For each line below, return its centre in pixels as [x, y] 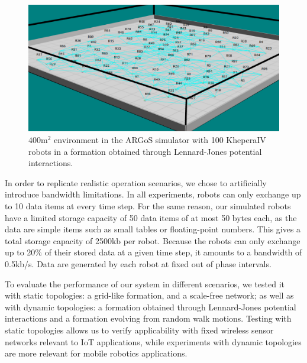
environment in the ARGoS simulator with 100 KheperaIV [160, 140]
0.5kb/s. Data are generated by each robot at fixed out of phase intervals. [138, 264]
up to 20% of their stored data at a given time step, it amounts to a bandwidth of [153, 252]
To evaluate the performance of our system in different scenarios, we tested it [145, 283]
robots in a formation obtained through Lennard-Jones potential [145, 151]
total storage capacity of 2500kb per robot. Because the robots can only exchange [153, 240]
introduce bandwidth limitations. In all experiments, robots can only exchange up [153, 194]
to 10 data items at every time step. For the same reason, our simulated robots [148, 206]
